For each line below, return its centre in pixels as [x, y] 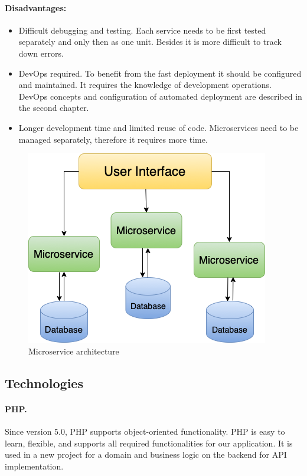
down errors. [41, 53]
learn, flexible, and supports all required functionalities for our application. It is [149, 443]
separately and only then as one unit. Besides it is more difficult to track [150, 42]
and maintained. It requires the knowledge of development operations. [145, 85]
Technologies [44, 383]
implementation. [34, 466]
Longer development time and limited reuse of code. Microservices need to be [159, 127]
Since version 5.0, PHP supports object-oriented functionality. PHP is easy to [145, 431]
